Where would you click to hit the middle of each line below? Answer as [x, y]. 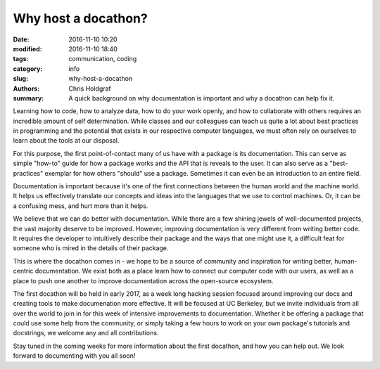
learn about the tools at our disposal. [66, 141]
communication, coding [103, 59]
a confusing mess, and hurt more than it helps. [81, 206]
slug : [20, 79]
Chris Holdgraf [90, 89]
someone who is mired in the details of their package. [91, 248]
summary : [28, 98]
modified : [27, 48]
